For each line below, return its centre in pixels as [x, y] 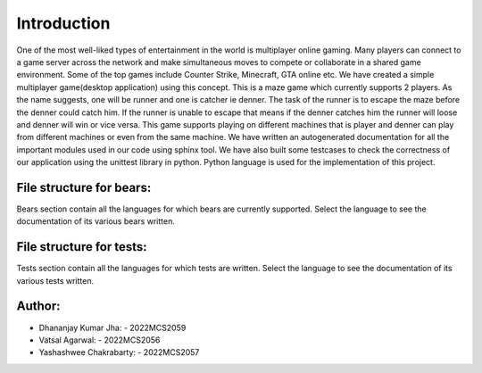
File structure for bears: [84, 187]
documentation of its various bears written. [96, 221]
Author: [39, 307]
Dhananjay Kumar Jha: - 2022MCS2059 [112, 327]
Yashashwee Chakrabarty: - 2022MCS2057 [119, 352]
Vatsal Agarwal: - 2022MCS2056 [100, 340]
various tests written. [55, 280]
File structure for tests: [82, 247]
